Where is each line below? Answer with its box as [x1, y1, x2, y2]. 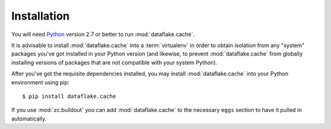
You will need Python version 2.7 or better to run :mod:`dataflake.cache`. [11, 31, 195, 38]
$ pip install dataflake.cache [22, 92, 116, 100]
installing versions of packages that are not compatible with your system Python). [11, 59, 218, 66]
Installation [11, 9, 70, 23]
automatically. [11, 115, 47, 122]
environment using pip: [11, 78, 70, 86]
